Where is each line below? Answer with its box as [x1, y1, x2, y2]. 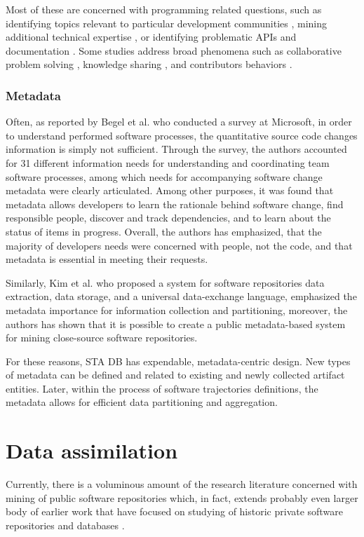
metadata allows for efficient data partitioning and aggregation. [6, 395, 278, 409]
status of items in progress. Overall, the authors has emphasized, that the [6, 224, 322, 238]
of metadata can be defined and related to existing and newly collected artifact [6, 367, 345, 382]
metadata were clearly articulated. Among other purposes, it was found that [6, 183, 334, 198]
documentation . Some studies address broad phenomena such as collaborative [6, 43, 342, 57]
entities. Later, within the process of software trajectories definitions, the [6, 381, 318, 395]
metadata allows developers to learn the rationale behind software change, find [6, 196, 344, 211]
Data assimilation [6, 436, 178, 465]
